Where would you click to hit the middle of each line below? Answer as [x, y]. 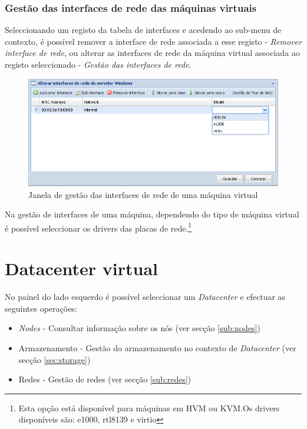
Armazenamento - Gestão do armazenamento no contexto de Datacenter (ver [157, 347]
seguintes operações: [41, 308]
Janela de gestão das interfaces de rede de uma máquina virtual [143, 194]
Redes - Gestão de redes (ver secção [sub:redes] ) [105, 379]
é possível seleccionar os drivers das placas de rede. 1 [98, 227]
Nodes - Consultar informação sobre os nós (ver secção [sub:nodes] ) [139, 328]
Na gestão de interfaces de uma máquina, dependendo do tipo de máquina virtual [152, 214]
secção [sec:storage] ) [55, 359]
